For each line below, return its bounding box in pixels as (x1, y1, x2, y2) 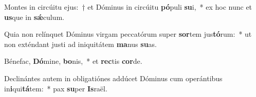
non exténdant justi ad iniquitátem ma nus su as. (4, 38, 157, 49)
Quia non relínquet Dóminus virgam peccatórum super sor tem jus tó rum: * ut (4, 29, 252, 39)
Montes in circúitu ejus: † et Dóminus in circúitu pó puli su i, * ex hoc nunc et (4, 2, 252, 12)
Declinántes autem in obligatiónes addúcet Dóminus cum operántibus (4, 72, 223, 83)
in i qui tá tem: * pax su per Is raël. (4, 83, 107, 93)
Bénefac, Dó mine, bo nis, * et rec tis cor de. (4, 56, 142, 66)
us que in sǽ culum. (4, 11, 64, 22)
